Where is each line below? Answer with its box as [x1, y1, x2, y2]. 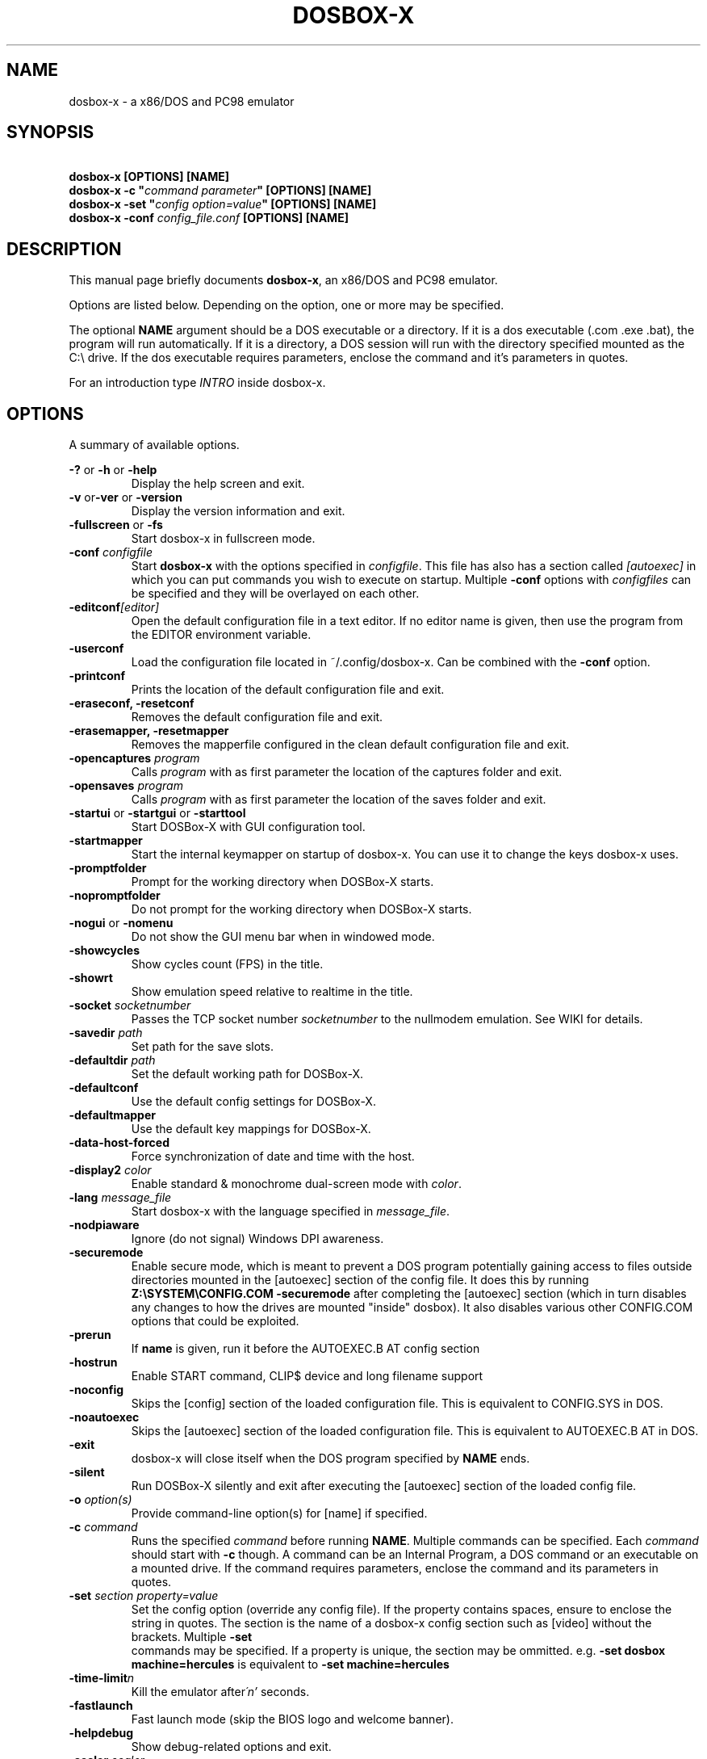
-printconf [69, 669, 126, 683]
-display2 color [69, 1163, 152, 1178]
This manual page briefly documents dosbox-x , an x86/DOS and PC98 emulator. [69, 273, 498, 288]
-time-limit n [69, 1671, 135, 1686]
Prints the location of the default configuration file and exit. [131, 682, 445, 697]
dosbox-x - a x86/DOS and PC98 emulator [69, 94, 295, 108]
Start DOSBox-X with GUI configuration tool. [131, 820, 366, 834]
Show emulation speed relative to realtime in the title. [131, 984, 413, 999]
